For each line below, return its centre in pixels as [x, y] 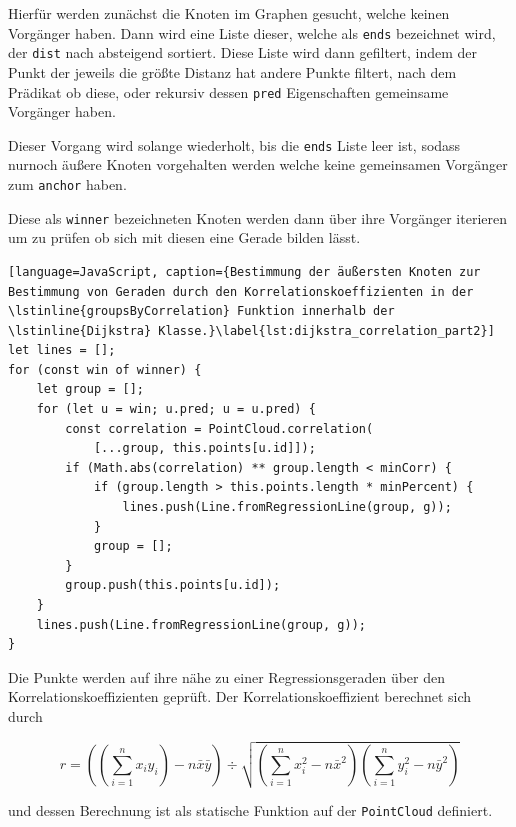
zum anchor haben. [67, 184]
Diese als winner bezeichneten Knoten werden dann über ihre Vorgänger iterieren [257, 217]
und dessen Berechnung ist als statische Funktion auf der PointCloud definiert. [250, 810]
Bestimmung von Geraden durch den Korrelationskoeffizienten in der [241, 291]
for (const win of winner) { [105, 369]
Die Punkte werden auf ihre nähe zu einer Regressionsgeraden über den [226, 676]
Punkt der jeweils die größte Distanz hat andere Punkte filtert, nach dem [232, 71]
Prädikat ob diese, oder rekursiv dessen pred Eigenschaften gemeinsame [228, 91]
